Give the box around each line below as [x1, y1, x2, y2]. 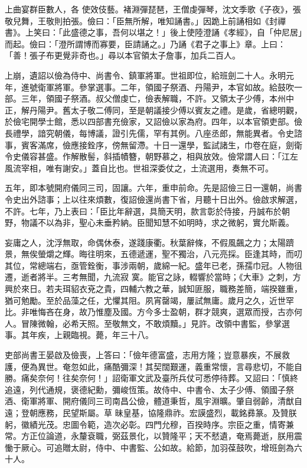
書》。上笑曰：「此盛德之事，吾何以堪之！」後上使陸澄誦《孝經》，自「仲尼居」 [5, 26, 302, 38]
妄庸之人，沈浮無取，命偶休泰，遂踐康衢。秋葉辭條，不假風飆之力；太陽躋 [5, 236, 294, 248]
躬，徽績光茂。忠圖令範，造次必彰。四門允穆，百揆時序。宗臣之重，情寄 [5, 418, 286, 430]
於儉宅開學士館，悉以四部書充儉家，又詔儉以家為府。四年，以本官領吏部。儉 [5, 115, 302, 128]
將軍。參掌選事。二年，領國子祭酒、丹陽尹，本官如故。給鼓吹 [54, 80, 294, 93]
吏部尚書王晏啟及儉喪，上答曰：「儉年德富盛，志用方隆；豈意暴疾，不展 [5, 349, 282, 361]
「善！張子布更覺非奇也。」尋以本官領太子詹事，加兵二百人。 [5, 49, 240, 61]
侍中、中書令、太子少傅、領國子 [161, 383, 286, 395]
